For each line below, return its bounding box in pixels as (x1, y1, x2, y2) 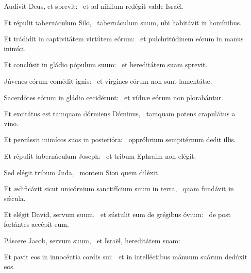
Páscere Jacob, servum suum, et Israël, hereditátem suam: (4, 235, 180, 245)
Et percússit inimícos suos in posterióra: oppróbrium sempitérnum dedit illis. (4, 134, 236, 145)
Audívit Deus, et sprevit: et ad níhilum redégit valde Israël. (4, 1, 184, 11)
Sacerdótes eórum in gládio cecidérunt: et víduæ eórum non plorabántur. (4, 92, 223, 102)
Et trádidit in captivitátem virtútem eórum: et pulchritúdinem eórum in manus (4, 34, 244, 44)
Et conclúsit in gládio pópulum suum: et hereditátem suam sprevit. (4, 59, 208, 70)
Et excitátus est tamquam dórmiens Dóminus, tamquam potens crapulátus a (4, 109, 235, 119)
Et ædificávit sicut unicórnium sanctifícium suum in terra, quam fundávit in (4, 183, 234, 194)
